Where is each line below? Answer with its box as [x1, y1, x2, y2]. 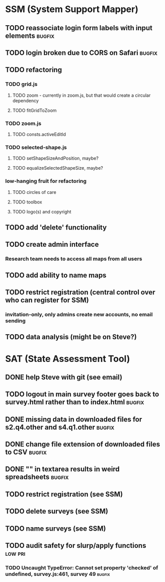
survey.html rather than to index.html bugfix [5, 398, 144, 406]
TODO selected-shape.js [5, 143, 67, 151]
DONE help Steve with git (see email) [5, 373, 122, 381]
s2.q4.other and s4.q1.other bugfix [5, 423, 115, 431]
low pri [5, 549, 26, 558]
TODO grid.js [5, 81, 38, 88]
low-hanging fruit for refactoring [5, 178, 87, 185]
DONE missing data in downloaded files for [5, 415, 142, 423]
